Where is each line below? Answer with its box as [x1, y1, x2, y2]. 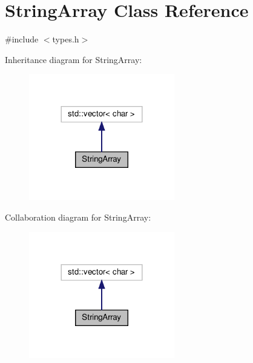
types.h [52, 33, 79, 45]
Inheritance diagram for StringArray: [5, 53, 142, 65]
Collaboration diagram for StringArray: [5, 210, 151, 223]
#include [5, 33, 39, 45]
